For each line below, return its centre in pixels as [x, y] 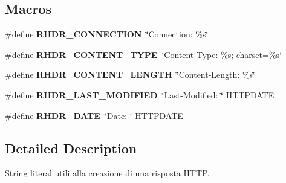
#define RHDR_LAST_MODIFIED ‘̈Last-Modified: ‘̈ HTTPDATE [140, 95]
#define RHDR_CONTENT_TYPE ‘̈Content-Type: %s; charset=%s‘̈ [143, 54]
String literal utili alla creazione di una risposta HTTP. [107, 173]
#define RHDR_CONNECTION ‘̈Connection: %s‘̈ [107, 34]
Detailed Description [71, 148]
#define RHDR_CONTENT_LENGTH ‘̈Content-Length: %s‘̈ [130, 75]
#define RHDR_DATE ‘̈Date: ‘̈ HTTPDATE [94, 115]
